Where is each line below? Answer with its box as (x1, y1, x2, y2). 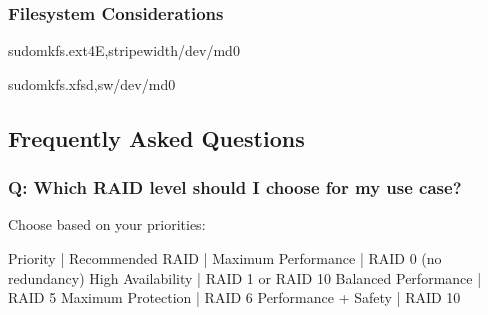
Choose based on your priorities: (8, 214, 206, 235)
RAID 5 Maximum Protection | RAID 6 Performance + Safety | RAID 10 (8, 287, 461, 308)
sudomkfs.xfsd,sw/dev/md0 (8, 73, 176, 94)
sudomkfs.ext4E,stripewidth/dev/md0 (8, 40, 240, 61)
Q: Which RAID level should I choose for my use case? (8, 175, 462, 200)
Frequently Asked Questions (8, 122, 305, 153)
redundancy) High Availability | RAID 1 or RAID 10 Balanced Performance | (8, 267, 482, 288)
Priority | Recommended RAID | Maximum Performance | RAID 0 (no (8, 248, 442, 268)
